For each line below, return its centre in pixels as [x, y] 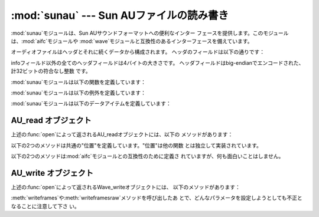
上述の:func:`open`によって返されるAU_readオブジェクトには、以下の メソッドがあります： [122, 134]
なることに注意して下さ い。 [45, 206]
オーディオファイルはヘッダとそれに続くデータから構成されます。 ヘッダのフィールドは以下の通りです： [138, 52]
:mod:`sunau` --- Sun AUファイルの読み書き [120, 15]
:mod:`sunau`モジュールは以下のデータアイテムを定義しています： [91, 104]
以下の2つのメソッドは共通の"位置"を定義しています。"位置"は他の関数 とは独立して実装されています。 [136, 145]
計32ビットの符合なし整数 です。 [51, 71]
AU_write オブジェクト [52, 173]
